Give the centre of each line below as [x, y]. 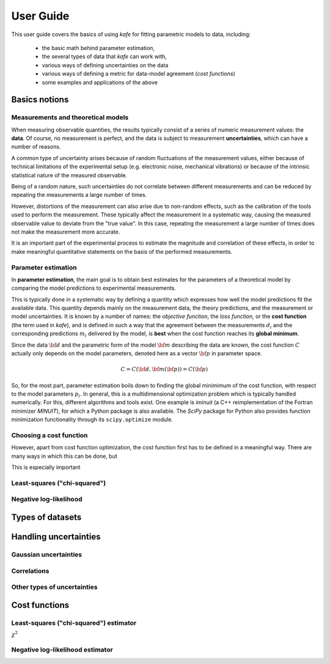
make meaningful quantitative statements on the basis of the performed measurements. [122, 251]
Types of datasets [46, 517]
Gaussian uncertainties [47, 555]
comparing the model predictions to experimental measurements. [94, 288]
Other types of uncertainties [54, 587]
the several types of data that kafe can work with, [105, 57]
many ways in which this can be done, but [64, 456]
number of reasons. [36, 147]
